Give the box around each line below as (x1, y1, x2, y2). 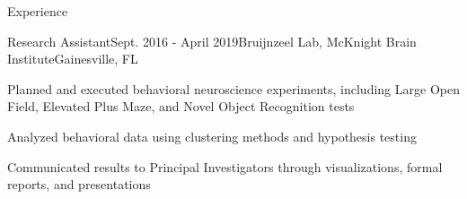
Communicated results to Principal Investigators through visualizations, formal (7, 157, 443, 176)
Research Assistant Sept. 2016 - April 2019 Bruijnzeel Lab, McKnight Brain (7, 31, 417, 50)
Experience (7, 2, 68, 20)
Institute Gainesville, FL (7, 49, 138, 68)
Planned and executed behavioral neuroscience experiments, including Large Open (7, 79, 460, 98)
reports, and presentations (7, 175, 151, 194)
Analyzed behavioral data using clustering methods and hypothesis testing (7, 126, 417, 145)
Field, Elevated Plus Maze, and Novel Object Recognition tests (7, 97, 355, 116)
